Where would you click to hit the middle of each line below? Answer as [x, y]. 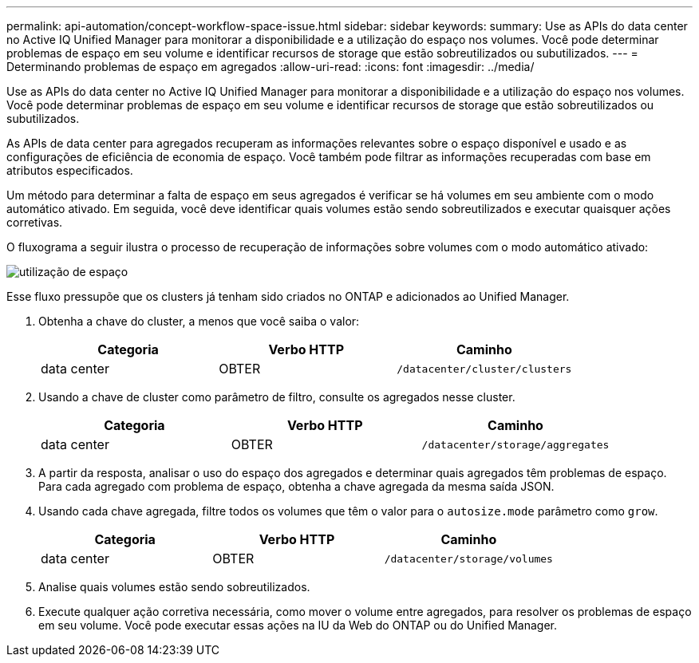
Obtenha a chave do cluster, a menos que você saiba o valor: [199, 321]
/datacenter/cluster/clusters [484, 369]
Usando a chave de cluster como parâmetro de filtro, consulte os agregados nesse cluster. [277, 397]
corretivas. [35, 222]
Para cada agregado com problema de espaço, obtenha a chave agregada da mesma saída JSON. [296, 486]
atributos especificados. [70, 170]
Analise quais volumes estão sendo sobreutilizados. [174, 587]
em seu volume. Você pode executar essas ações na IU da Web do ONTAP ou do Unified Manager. [298, 625]
